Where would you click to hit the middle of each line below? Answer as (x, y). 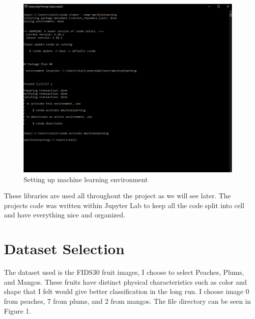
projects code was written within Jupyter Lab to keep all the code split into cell (124, 205)
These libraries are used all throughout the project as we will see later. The (117, 196)
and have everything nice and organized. (65, 215)
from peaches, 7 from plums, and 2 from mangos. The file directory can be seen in (127, 301)
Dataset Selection (64, 249)
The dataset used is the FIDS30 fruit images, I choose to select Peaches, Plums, (124, 272)
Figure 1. (18, 310)
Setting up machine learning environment (86, 179)
